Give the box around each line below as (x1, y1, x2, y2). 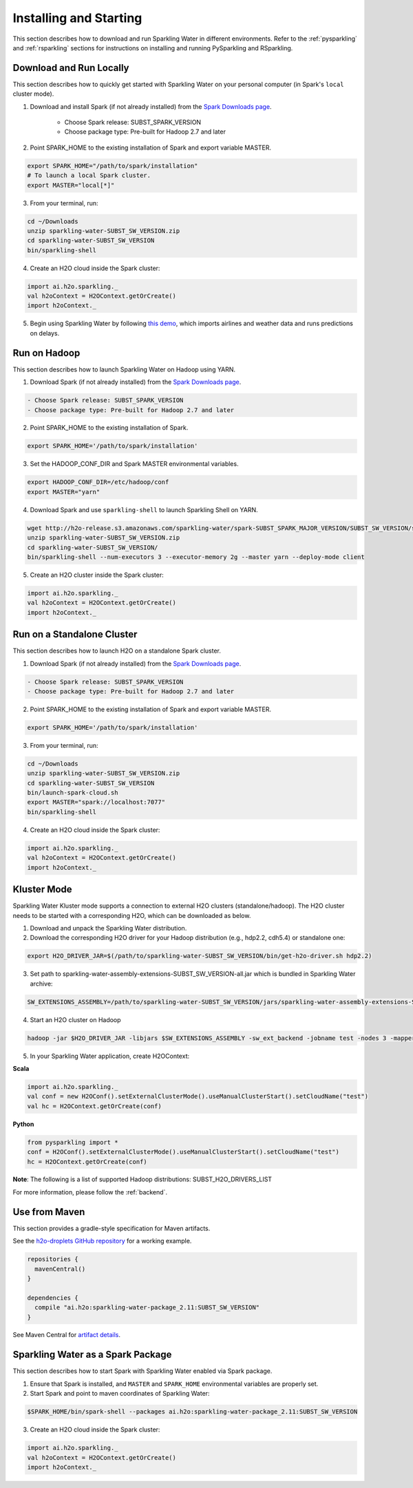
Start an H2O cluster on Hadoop (30, 1015, 121, 1023)
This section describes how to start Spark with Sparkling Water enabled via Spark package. (12, 1367, 273, 1375)
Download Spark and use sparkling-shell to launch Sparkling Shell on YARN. (30, 505, 258, 513)
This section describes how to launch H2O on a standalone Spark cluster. (12, 646, 222, 655)
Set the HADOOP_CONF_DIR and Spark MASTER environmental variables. (30, 460, 239, 468)
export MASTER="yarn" (27, 488, 100, 496)
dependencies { (27, 1294, 78, 1302)
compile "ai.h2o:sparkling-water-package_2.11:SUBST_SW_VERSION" (34, 1303, 260, 1312)
